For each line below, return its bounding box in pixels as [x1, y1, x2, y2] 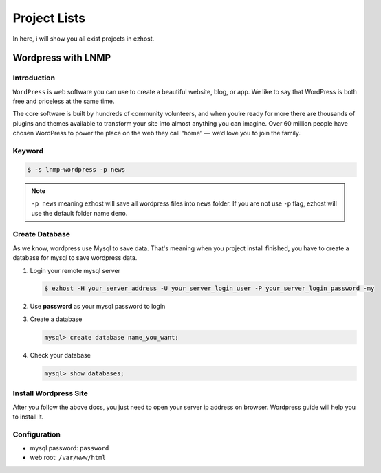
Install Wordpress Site [12, 388, 89, 398]
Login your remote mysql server [30, 266, 120, 274]
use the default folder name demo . [31, 209, 128, 217]
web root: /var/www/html [30, 454, 106, 462]
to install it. [12, 412, 44, 421]
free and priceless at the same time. [12, 97, 115, 106]
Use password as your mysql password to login [30, 302, 166, 311]
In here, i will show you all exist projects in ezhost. [12, 34, 155, 43]
